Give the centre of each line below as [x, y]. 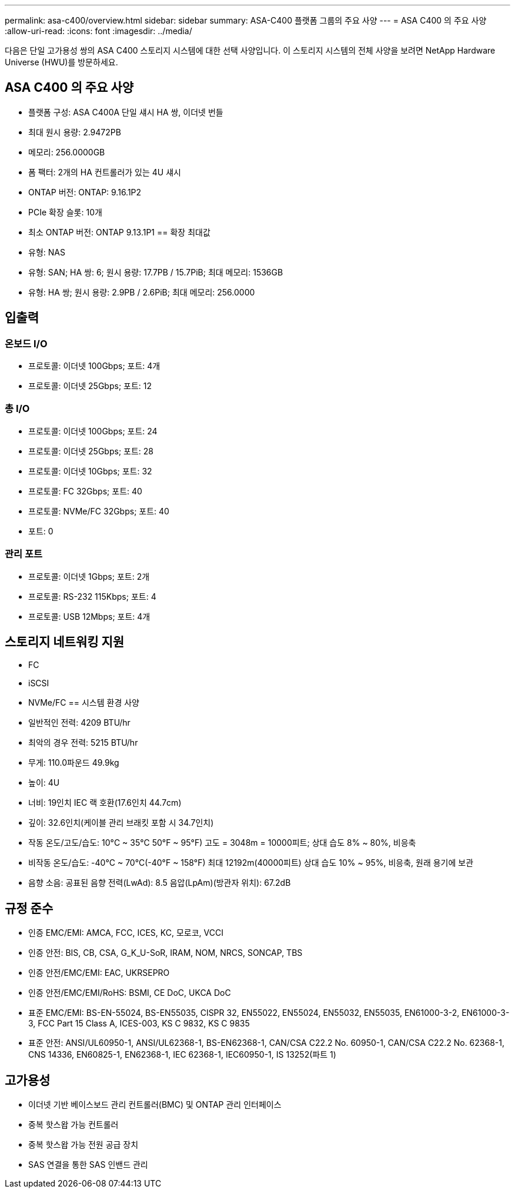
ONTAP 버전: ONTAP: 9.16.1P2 [85, 192]
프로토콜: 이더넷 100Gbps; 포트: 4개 [94, 366]
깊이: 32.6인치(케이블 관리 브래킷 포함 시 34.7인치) [121, 823]
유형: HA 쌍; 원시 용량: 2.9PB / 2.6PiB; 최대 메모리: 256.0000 [142, 292]
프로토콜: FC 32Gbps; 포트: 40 [85, 491]
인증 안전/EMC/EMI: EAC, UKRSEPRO [99, 973]
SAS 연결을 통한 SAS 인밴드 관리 [88, 1165]
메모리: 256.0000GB [67, 152]
